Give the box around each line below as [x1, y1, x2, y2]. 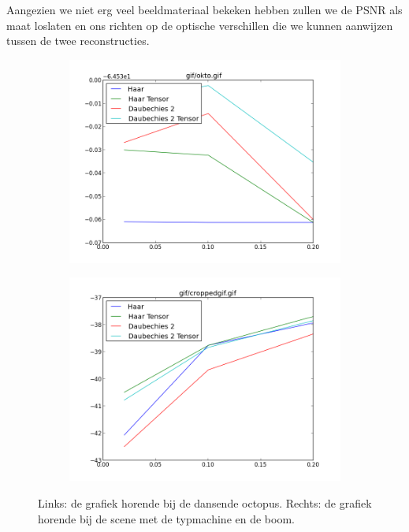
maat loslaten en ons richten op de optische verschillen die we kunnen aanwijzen [6, 17, 393, 33]
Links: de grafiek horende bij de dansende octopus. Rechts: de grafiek [38, 494, 372, 511]
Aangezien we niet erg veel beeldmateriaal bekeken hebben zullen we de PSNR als [6, 2, 403, 17]
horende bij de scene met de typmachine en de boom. [38, 510, 295, 526]
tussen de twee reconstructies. [6, 32, 150, 49]
